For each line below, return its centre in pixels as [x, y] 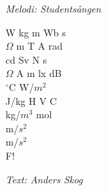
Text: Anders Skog [44, 179]
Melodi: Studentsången [53, 8]
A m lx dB [39, 73]
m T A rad [40, 46]
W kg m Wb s [36, 32]
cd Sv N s [26, 59]
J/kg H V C [31, 100]
